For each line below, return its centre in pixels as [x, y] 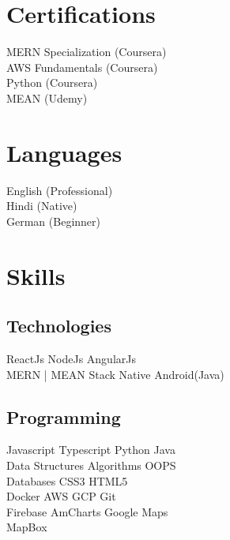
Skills [36, 275]
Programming [64, 416]
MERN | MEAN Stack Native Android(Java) [115, 374]
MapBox [27, 527]
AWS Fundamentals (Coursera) [82, 67]
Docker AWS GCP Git [61, 496]
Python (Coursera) [52, 82]
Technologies [59, 326]
